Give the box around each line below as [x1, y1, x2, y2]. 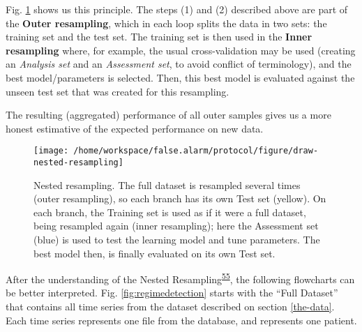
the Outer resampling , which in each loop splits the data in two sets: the [6, 15, 327, 30]
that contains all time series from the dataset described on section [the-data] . [6, 299, 335, 314]
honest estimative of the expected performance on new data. [6, 121, 264, 135]
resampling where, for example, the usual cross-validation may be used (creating [6, 43, 356, 57]
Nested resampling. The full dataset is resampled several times [33, 177, 301, 192]
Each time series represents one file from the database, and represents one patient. [6, 312, 357, 327]
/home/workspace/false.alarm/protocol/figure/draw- [73, 146, 319, 156]
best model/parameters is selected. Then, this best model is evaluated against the [6, 70, 355, 84]
